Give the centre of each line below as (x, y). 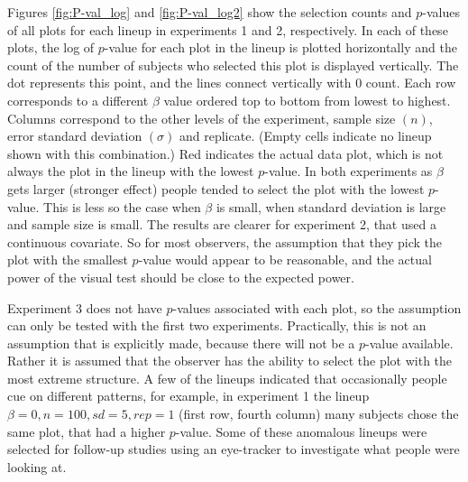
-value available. (409, 343)
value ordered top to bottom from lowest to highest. (307, 100)
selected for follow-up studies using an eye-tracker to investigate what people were (234, 449)
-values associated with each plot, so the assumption (317, 307)
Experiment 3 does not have (85, 307)
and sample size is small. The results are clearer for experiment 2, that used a (222, 224)
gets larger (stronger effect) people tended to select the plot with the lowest (216, 188)
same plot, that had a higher (87, 431)
